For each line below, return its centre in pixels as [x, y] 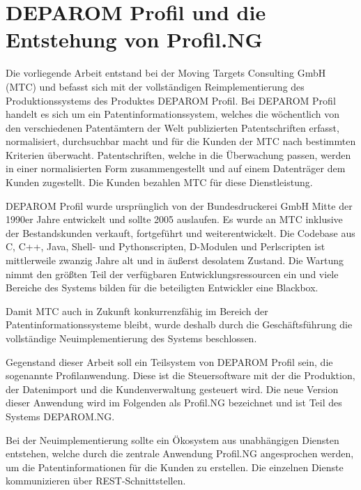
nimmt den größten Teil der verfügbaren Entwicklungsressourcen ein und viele [172, 274]
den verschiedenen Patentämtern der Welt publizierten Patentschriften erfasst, [172, 127]
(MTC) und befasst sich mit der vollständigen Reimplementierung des [155, 86]
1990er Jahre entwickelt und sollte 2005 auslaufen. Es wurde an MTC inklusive [174, 219]
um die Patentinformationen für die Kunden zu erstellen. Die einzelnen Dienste [175, 467]
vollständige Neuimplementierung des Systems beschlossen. [131, 338]
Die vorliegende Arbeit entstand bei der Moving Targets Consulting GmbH [166, 73]
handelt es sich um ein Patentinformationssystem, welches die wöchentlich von [172, 114]
